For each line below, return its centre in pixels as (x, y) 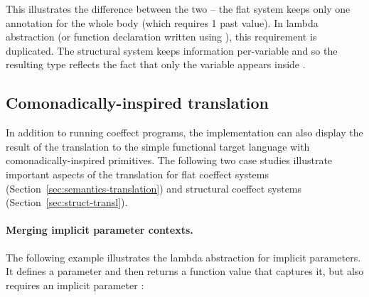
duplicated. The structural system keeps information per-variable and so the (172, 50)
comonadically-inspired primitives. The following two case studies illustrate (169, 160)
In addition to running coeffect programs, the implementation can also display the (184, 133)
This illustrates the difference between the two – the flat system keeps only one (178, 9)
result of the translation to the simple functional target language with (158, 146)
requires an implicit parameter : (75, 285)
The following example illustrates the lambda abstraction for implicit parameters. (183, 257)
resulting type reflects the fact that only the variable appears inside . (156, 64)
